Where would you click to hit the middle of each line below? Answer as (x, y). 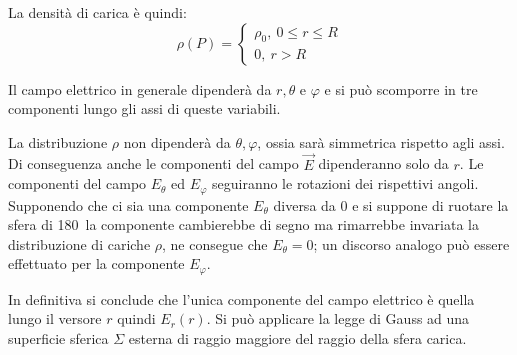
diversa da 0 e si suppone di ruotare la (391, 204)
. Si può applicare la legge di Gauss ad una (338, 318)
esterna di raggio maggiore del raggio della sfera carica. (297, 338)
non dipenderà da (177, 141)
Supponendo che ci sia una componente (128, 204)
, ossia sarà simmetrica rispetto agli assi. (381, 141)
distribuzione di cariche (79, 243)
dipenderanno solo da (383, 163)
